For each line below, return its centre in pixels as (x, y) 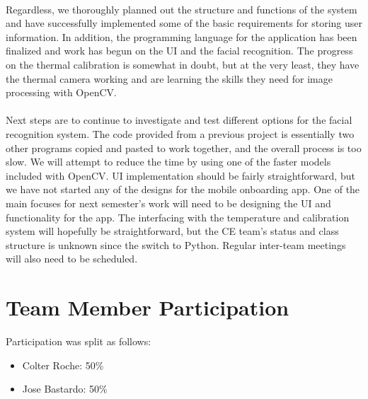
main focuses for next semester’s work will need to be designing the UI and (168, 203)
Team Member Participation (148, 307)
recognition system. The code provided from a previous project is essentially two (180, 133)
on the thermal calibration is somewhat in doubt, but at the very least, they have (183, 64)
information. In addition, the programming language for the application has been (182, 36)
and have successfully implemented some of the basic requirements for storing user (184, 23)
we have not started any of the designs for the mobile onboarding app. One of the (183, 189)
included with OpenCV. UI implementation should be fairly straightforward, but (180, 175)
